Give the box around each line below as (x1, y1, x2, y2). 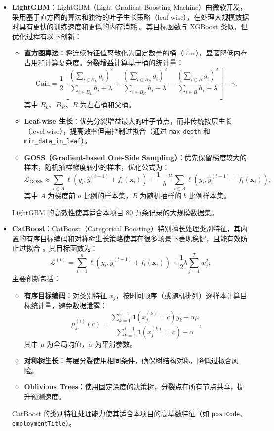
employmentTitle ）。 (12, 418, 76, 428)
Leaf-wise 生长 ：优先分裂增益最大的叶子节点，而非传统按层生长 (24, 116, 232, 126)
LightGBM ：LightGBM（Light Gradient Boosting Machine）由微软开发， (12, 2, 247, 12)
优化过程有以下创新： (12, 31, 82, 41)
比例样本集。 (188, 190, 230, 200)
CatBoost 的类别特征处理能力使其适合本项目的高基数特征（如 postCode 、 (12, 408, 247, 418)
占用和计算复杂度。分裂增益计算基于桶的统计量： (24, 57, 183, 67)
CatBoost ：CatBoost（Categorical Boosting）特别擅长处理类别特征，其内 (12, 223, 248, 234)
